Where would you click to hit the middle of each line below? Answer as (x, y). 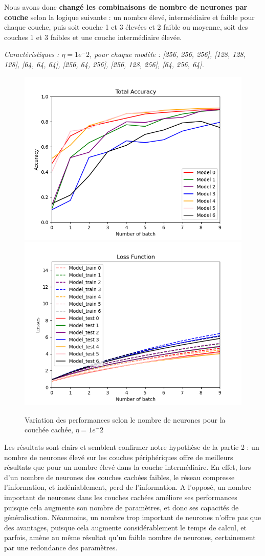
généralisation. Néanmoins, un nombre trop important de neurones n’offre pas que (133, 517)
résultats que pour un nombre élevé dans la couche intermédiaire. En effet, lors (128, 467)
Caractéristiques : (32, 54)
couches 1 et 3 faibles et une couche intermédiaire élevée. (93, 37)
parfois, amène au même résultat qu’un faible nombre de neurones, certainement (130, 537)
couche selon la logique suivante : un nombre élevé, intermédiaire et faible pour (129, 17)
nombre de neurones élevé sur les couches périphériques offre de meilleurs (119, 457)
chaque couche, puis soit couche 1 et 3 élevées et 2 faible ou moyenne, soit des (126, 27)
